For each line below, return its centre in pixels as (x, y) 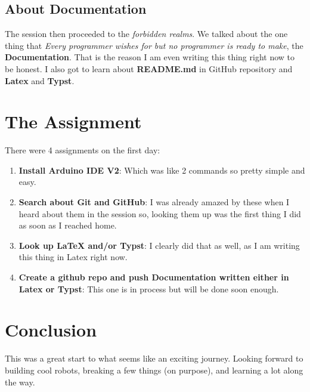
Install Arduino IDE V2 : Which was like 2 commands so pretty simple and (162, 170)
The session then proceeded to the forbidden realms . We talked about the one (146, 34)
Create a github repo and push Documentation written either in (154, 277)
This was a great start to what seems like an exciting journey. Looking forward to (154, 358)
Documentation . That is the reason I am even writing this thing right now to (150, 57)
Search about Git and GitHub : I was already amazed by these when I (154, 202)
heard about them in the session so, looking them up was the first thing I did (160, 213)
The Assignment (73, 121)
